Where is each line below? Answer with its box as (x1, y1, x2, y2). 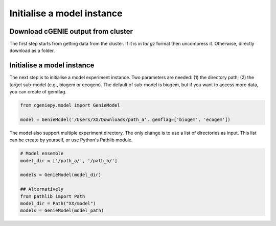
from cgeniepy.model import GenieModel (20, 103, 120, 108)
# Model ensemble (20, 150, 64, 157)
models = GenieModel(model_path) (20, 208, 104, 214)
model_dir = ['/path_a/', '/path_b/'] (20, 158, 118, 163)
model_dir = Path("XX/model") (20, 200, 96, 206)
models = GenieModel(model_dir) (20, 172, 102, 178)
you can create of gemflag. (9, 89, 66, 95)
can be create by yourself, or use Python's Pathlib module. (9, 137, 133, 143)
